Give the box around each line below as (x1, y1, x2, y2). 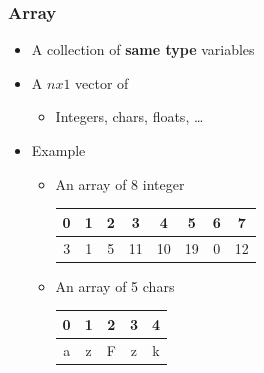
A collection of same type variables (31, 39, 255, 60)
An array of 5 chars (55, 275, 175, 296)
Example (31, 140, 86, 160)
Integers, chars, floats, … (55, 106, 204, 127)
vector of (75, 72, 129, 93)
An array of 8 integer (55, 173, 185, 194)
